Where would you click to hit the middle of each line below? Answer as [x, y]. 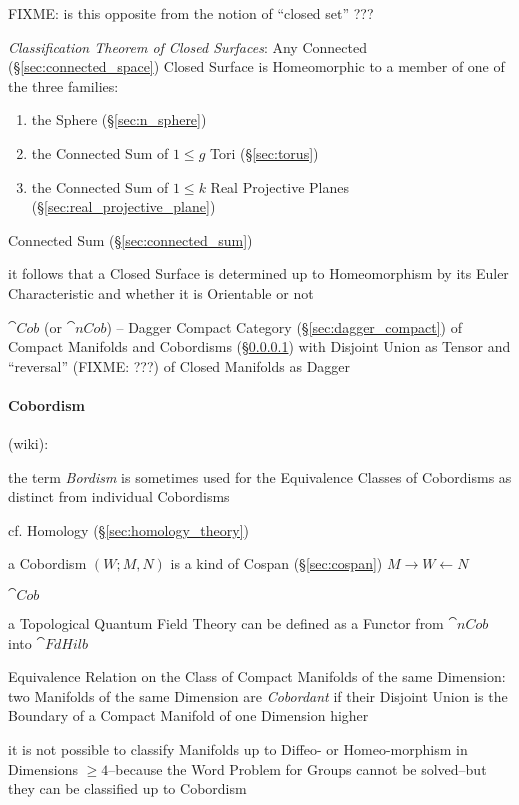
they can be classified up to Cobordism [127, 788]
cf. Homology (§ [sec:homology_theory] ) [129, 529]
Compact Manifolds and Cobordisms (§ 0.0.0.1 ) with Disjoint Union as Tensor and [259, 346]
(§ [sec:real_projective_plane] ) [123, 206]
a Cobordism [47, 563]
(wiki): [28, 443]
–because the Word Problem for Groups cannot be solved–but [297, 768]
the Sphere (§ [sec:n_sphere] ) [119, 119]
